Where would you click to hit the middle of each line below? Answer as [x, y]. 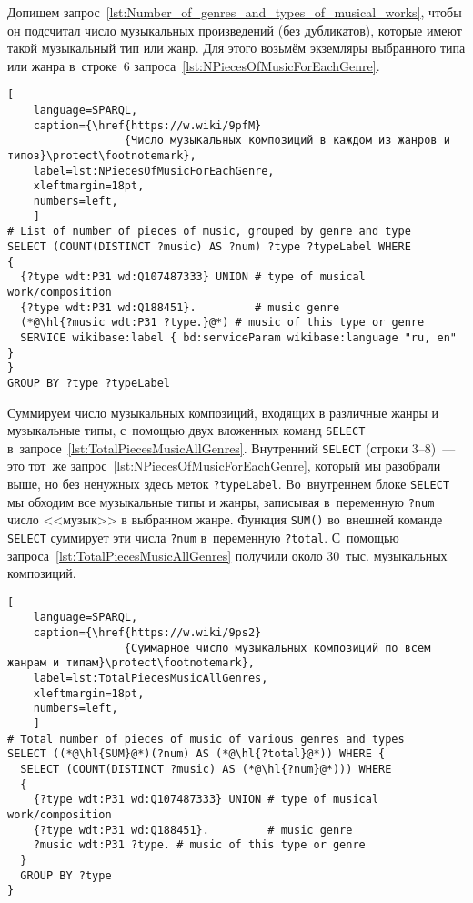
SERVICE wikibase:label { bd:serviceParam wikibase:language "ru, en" [238, 337]
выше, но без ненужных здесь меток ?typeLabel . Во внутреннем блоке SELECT [229, 483]
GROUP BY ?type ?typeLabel [89, 383]
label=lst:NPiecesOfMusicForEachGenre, [154, 171]
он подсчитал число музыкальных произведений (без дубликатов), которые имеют [235, 30]
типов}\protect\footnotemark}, [102, 156]
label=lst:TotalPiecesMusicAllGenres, [151, 679]
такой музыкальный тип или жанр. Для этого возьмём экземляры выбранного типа [236, 48]
